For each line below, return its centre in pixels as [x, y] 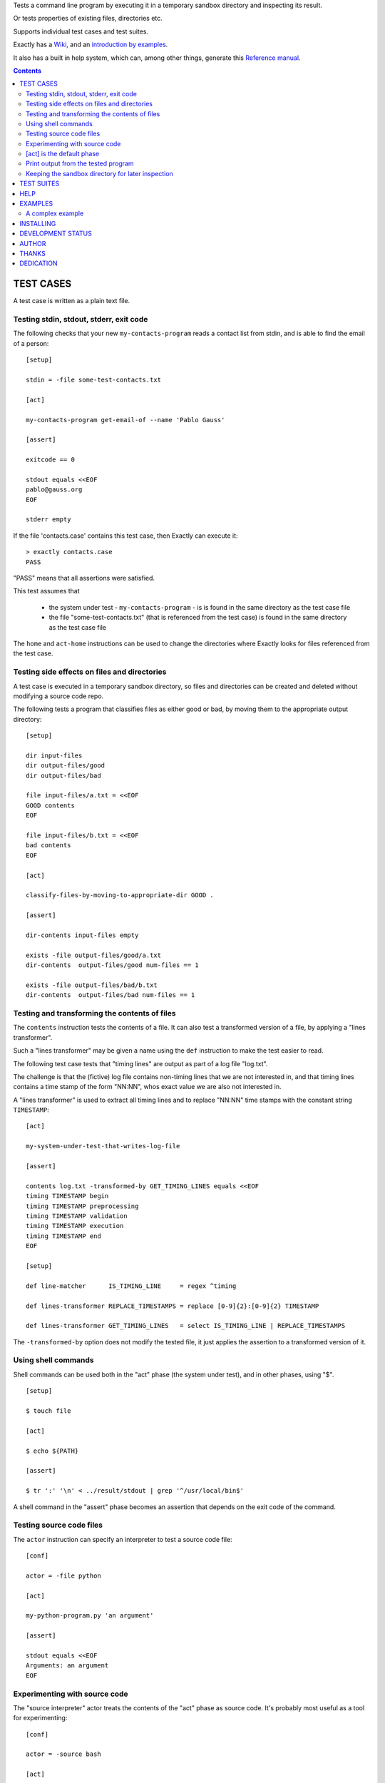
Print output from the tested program [80, 163]
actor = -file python [63, 1575]
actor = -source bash [63, 1754]
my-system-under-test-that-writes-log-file [103, 1146]
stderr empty [48, 520]
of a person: [31, 343]
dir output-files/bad [63, 775]
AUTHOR [33, 243]
